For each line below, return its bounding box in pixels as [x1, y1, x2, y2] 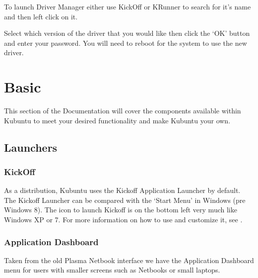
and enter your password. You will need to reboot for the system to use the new [4, 37, 247, 48]
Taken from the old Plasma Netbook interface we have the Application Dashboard [4, 255, 254, 265]
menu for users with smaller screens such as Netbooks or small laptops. [4, 265, 220, 275]
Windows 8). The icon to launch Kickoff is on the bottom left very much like [4, 204, 237, 215]
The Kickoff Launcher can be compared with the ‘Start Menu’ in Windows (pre [4, 194, 246, 205]
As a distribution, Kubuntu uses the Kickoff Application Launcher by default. [4, 185, 241, 195]
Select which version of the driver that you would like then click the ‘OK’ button [4, 28, 250, 38]
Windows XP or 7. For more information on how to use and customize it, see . [4, 214, 243, 225]
